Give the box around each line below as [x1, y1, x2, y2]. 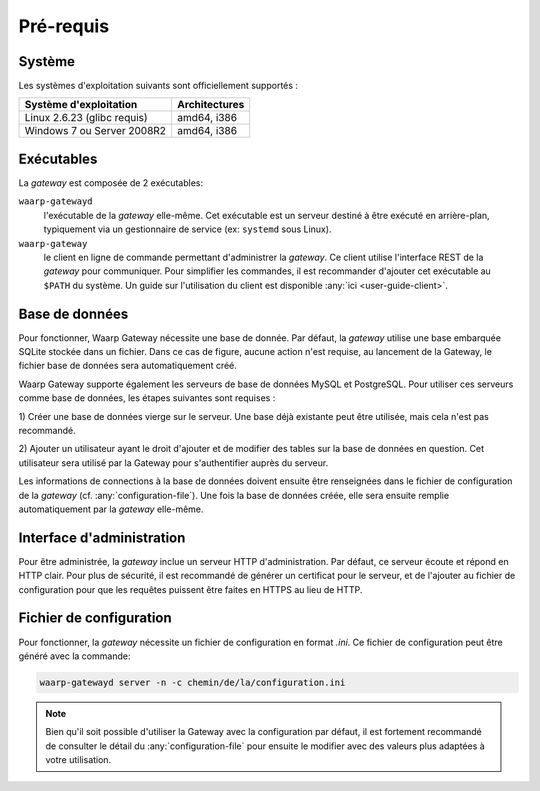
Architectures [176, 98, 245, 112]
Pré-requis [18, 15, 110, 37]
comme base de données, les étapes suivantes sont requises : [18, 392, 276, 404]
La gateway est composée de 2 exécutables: [18, 176, 204, 189]
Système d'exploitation [24, 98, 138, 112]
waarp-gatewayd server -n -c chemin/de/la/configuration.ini [39, 676, 346, 688]
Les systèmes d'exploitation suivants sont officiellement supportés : [18, 80, 299, 92]
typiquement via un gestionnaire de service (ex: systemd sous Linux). [43, 223, 332, 235]
